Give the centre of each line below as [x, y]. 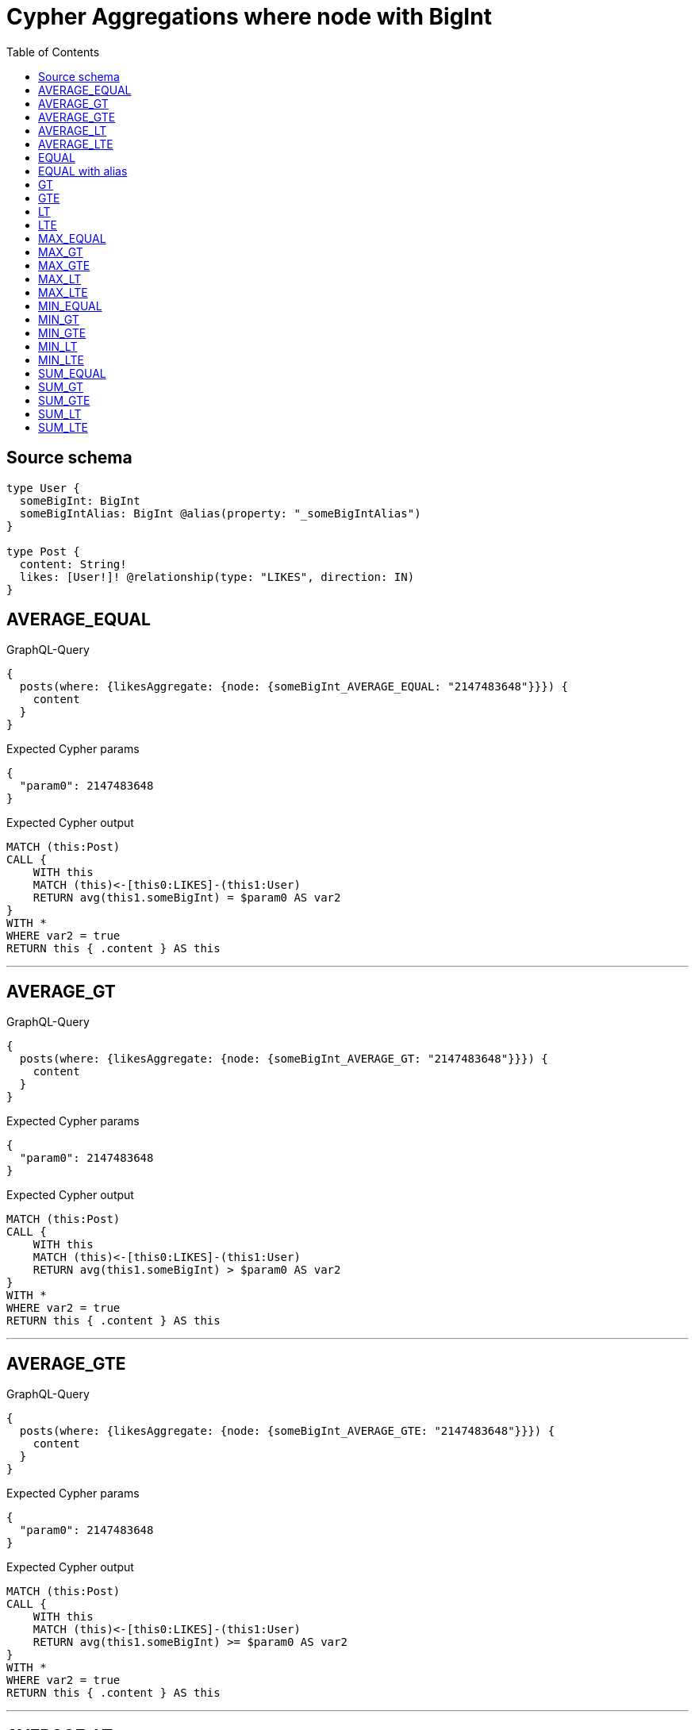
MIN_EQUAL [70, 306]
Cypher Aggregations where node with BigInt [249, 17]
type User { [43, 488]
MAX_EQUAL [72, 238]
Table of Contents [53, 52]
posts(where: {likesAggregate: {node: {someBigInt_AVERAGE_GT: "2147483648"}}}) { [284, 1059]
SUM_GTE [64, 400]
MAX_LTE [63, 292]
